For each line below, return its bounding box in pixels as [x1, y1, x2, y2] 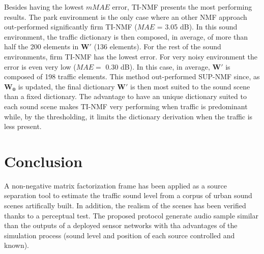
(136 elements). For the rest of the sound [94, 41, 221, 52]
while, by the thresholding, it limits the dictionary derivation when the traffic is [4, 111, 253, 121]
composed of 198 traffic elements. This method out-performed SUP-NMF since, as [4, 71, 260, 82]
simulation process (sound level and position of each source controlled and [4, 230, 235, 240]
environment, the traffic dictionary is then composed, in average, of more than [4, 31, 248, 42]
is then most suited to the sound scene [130, 81, 250, 91]
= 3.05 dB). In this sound [157, 21, 238, 32]
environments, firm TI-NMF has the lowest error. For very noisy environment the [4, 51, 257, 61]
